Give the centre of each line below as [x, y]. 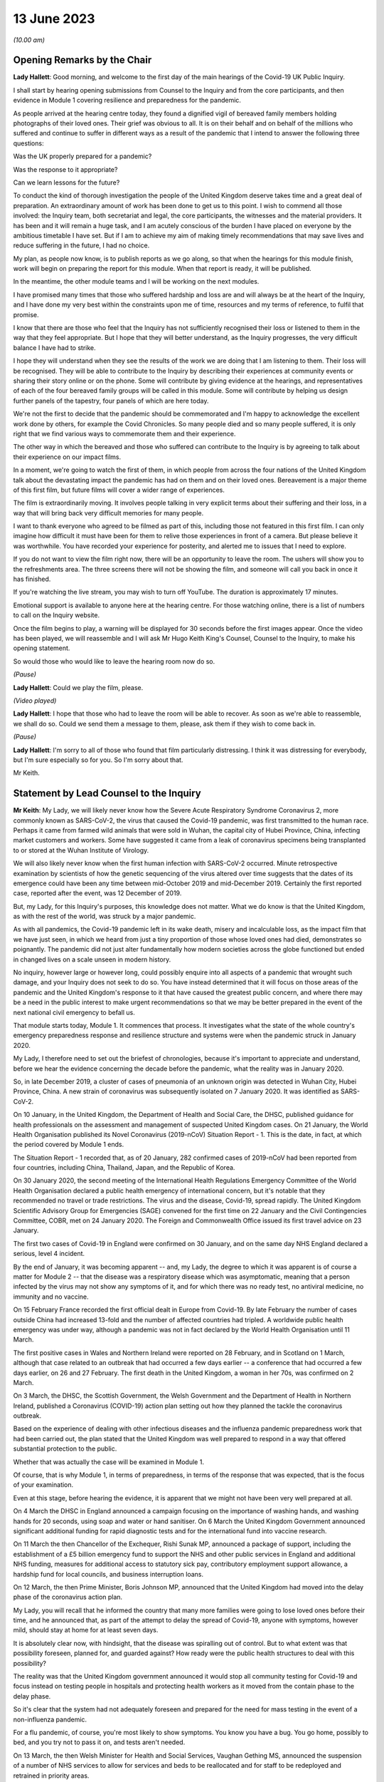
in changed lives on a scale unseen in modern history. [92, 959]
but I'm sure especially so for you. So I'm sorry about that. [98, 760]
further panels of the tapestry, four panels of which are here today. [111, 401]
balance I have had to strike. [54, 347]
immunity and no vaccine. [51, 1297]
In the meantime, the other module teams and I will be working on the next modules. [136, 282]
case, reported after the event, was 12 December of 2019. [97, 893]
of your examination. [43, 1485]
